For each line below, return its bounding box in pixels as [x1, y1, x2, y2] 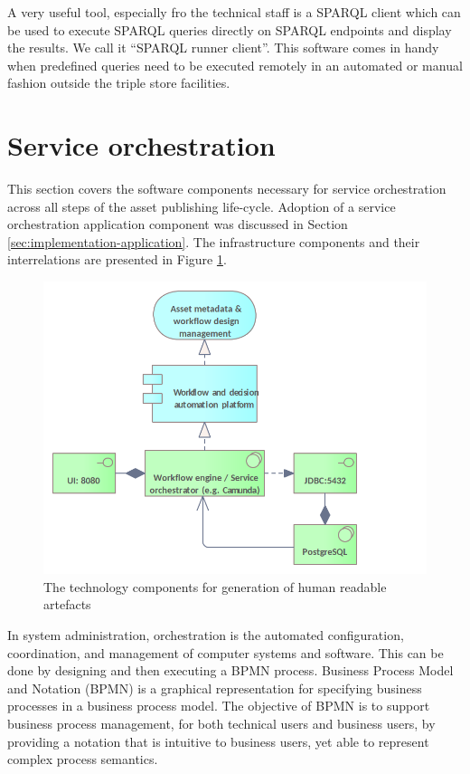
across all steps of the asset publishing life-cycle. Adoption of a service [7, 196, 396, 215]
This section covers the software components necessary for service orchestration [7, 179, 446, 198]
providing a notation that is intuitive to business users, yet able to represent [7, 731, 429, 750]
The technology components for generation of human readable [43, 577, 387, 596]
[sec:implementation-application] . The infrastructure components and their [7, 232, 420, 251]
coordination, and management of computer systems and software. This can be [7, 643, 444, 662]
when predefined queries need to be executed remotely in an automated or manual [7, 55, 463, 74]
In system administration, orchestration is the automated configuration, [7, 626, 404, 645]
